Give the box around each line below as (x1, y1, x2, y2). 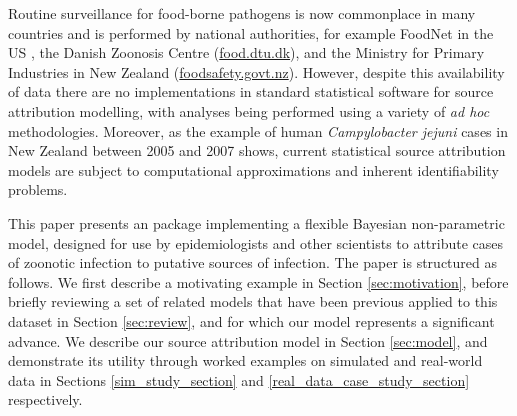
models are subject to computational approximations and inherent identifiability (8, 159, 499, 180)
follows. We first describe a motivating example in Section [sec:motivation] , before (8, 271, 509, 292)
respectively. (8, 389, 83, 410)
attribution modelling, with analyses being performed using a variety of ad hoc (8, 100, 490, 121)
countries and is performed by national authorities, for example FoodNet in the (8, 22, 494, 43)
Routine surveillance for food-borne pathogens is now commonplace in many (8, 3, 476, 23)
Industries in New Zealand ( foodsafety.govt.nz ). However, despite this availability (8, 61, 505, 82)
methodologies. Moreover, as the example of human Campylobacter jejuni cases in (8, 120, 508, 141)
